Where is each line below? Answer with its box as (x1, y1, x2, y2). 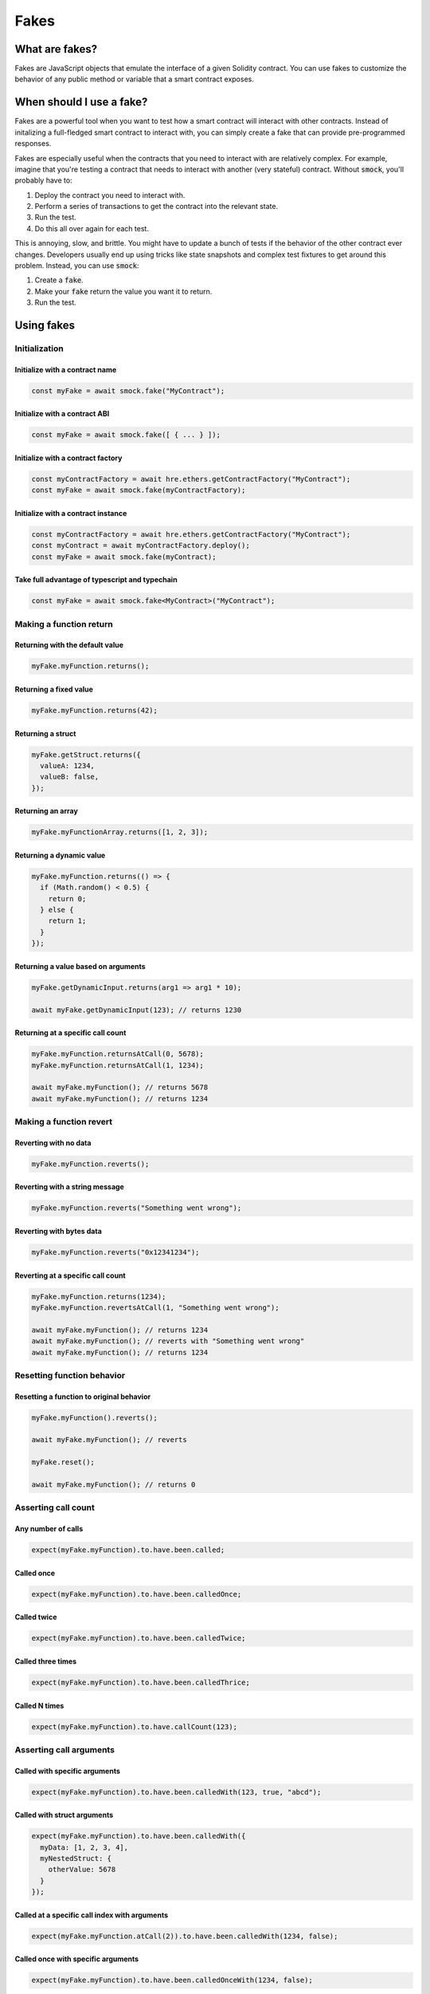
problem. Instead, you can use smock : (14, 261, 139, 270)
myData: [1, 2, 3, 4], (40, 1842, 129, 1852)
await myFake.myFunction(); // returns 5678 (31, 1083, 209, 1092)
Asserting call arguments (14, 1744, 115, 1755)
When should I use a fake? (14, 96, 148, 109)
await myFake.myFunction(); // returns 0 (31, 1480, 196, 1489)
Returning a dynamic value (14, 850, 106, 860)
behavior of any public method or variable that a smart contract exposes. (14, 74, 254, 84)
